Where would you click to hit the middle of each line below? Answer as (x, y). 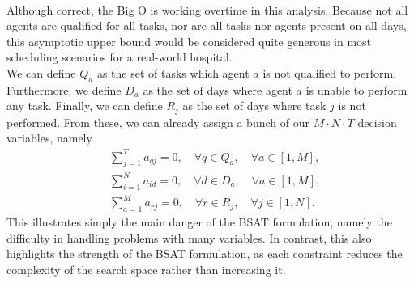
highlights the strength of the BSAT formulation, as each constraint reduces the (205, 253)
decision (377, 122)
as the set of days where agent (218, 89)
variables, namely (49, 138)
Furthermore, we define (64, 89)
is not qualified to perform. (330, 72)
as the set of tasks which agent (173, 72)
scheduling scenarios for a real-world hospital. (120, 57)
